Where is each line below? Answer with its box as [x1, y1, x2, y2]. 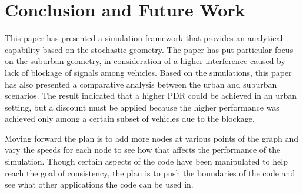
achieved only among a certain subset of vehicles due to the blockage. [5, 112, 255, 125]
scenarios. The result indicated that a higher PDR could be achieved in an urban [5, 89, 297, 102]
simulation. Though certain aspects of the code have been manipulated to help [5, 155, 288, 168]
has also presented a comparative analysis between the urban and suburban [5, 78, 277, 90]
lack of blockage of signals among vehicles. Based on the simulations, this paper [5, 66, 292, 78]
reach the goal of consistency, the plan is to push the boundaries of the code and [5, 166, 295, 179]
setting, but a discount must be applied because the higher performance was [5, 101, 279, 113]
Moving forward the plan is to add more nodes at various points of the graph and [5, 132, 299, 144]
